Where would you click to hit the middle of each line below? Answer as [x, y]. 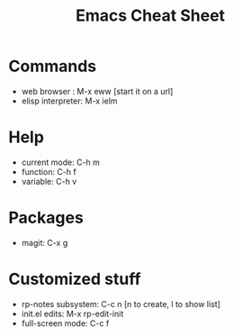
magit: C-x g [45, 242]
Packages [46, 218]
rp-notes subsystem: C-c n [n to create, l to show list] [121, 304]
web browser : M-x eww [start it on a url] [97, 91]
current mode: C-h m [61, 162]
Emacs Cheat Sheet [150, 16]
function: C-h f [49, 171]
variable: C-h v [49, 181]
